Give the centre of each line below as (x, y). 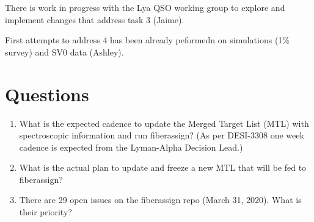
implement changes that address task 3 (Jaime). (95, 19)
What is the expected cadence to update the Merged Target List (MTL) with (164, 123)
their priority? (46, 212)
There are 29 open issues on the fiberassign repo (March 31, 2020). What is (160, 200)
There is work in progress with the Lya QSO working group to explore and (145, 7)
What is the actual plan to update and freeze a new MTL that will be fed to (163, 167)
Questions (47, 94)
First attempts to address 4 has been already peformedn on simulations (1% (147, 40)
